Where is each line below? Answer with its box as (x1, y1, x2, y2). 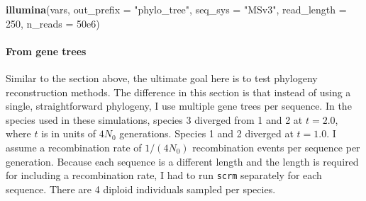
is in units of (41, 126, 96, 141)
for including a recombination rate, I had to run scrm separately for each (6, 168, 322, 183)
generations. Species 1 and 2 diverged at (119, 126, 294, 141)
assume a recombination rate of (6, 139, 142, 154)
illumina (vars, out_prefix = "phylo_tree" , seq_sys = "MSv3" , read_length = (6, 2, 347, 16)
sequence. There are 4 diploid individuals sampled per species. (6, 181, 276, 196)
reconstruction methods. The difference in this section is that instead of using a (6, 84, 351, 99)
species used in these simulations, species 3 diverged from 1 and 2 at (6, 112, 303, 127)
